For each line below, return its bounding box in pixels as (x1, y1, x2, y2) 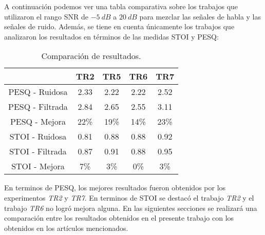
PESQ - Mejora (10, 115, 66, 128)
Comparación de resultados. (41, 50, 141, 62)
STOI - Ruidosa (9, 130, 67, 143)
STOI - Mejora (11, 160, 65, 172)
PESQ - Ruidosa (8, 86, 68, 98)
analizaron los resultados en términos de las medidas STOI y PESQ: (4, 31, 219, 42)
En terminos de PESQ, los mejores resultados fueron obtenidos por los (4, 182, 226, 193)
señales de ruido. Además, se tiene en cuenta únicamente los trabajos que (4, 21, 235, 32)
